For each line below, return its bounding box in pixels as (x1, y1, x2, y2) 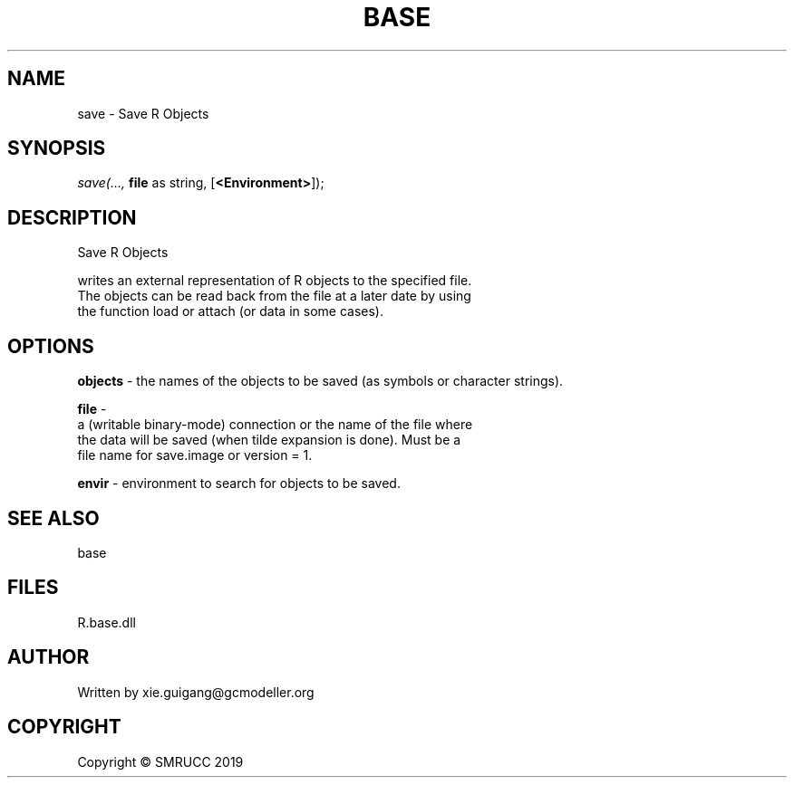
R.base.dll (77, 614, 136, 630)
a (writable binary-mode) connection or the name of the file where (77, 416, 473, 433)
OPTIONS (7, 334, 94, 358)
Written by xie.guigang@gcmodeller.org (77, 684, 315, 700)
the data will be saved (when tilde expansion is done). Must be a (77, 432, 461, 448)
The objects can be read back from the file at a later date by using (77, 288, 471, 304)
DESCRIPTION (7, 206, 137, 229)
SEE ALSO (7, 506, 100, 530)
